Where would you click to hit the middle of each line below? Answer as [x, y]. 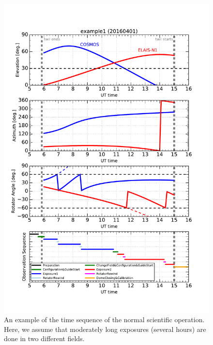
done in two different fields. [44, 338]
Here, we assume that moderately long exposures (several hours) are [105, 329]
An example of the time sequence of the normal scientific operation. [104, 320]
